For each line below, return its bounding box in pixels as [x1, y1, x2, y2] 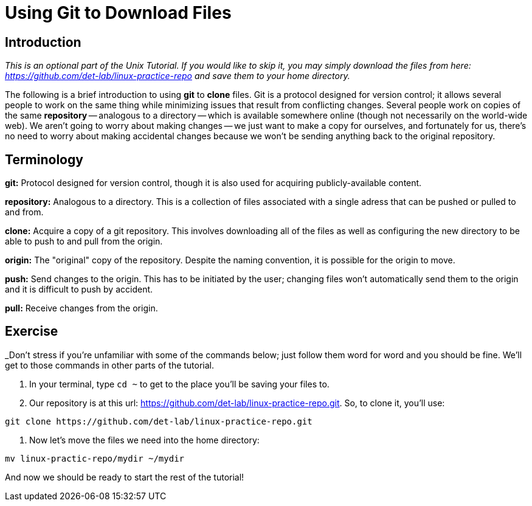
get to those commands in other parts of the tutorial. [5, 359, 215, 370]
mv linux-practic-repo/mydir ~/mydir [5, 453, 185, 463]
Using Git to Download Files [5, 2, 232, 23]
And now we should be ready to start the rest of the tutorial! [5, 471, 244, 482]
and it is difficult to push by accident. [5, 284, 153, 295]
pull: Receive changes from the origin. [5, 303, 158, 314]
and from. [5, 207, 44, 218]
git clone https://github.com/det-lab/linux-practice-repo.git [5, 416, 313, 426]
